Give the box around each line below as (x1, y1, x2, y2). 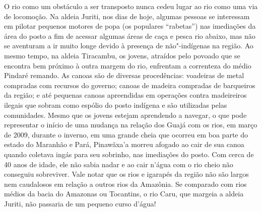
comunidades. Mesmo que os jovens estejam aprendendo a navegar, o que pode (4, 109, 247, 120)
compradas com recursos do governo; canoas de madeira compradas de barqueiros (4, 80, 255, 90)
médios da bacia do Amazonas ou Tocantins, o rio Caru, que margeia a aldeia (4, 188, 244, 199)
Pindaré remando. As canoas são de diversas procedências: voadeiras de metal (4, 70, 244, 81)
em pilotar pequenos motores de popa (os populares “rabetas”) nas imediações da (4, 21, 256, 31)
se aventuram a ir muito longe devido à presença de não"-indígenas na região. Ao (4, 40, 253, 51)
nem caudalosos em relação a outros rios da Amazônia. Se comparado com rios (4, 178, 247, 189)
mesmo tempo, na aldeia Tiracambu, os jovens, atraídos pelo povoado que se (4, 50, 240, 60)
